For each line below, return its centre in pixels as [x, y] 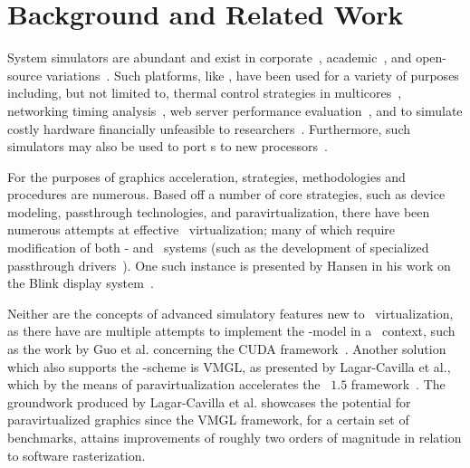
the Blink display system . [81, 283]
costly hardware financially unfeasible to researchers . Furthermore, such [209, 128]
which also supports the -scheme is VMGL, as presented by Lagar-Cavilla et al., [229, 366]
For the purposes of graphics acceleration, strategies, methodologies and [206, 176]
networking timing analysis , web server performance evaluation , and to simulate [235, 110]
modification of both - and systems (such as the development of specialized [218, 248]
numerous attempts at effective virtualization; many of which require [201, 229]
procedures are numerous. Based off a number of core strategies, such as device [226, 194]
